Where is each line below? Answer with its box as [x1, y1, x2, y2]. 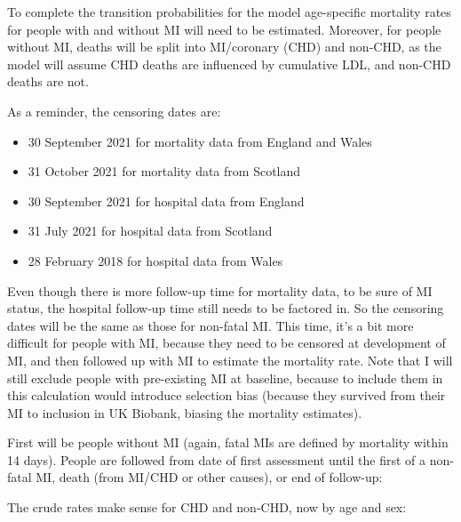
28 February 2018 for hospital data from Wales [28, 251, 283, 269]
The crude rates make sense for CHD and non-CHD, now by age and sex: [7, 498, 407, 517]
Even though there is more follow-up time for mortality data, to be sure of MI [7, 281, 433, 300]
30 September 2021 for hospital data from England [28, 191, 305, 210]
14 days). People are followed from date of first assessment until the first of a [7, 450, 426, 469]
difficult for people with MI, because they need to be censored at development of [7, 333, 446, 352]
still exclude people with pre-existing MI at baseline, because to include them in [7, 368, 443, 387]
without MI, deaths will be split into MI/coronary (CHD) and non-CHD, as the [7, 37, 441, 56]
